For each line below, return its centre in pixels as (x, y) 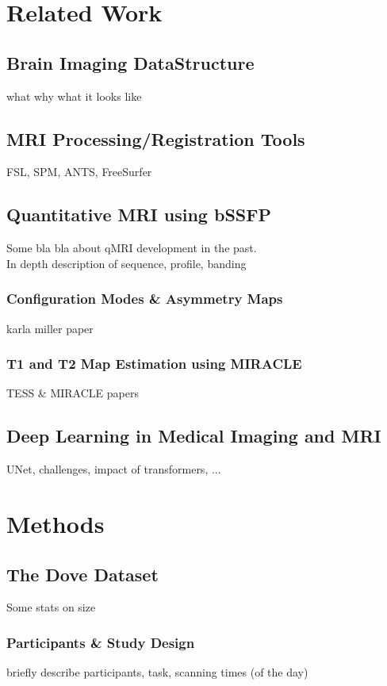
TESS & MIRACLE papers (73, 393)
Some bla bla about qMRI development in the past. (132, 248)
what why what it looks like (74, 96)
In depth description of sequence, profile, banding (126, 263)
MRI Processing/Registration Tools (156, 138)
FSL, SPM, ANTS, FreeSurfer (79, 172)
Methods (56, 523)
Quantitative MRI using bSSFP (139, 215)
